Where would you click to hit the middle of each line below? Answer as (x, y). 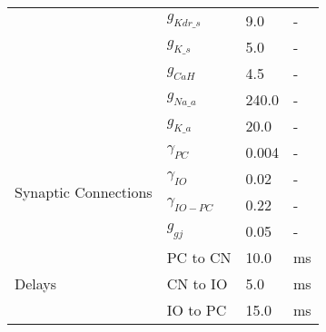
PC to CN (199, 257)
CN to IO (197, 283)
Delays (36, 283)
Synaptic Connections (84, 191)
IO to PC (197, 310)
